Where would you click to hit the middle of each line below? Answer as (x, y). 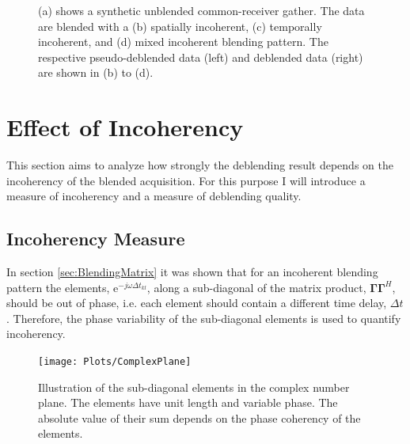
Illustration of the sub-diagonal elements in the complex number (194, 387)
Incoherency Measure (96, 239)
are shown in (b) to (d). (96, 72)
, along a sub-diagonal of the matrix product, (256, 287)
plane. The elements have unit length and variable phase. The (188, 402)
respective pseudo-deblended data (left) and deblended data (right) (201, 57)
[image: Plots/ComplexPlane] (115, 362)
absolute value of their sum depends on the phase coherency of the (199, 417)
